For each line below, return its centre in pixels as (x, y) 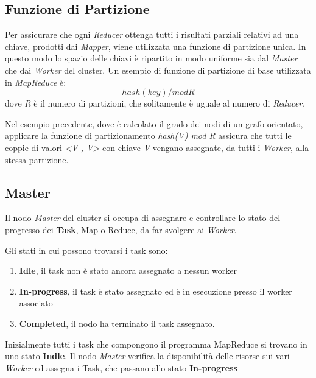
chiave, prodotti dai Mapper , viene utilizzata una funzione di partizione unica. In (156, 46)
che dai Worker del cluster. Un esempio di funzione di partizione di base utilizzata (158, 70)
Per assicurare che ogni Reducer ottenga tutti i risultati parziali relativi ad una (152, 34)
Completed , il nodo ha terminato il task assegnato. (117, 323)
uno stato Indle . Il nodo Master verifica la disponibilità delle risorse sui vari (147, 356)
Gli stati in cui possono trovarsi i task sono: (86, 250)
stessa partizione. (37, 159)
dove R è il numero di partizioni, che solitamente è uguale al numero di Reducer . (155, 103)
